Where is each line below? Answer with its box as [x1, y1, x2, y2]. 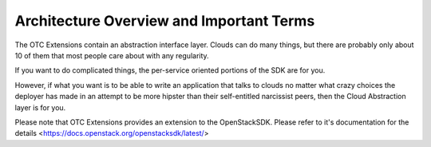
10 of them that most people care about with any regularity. [14, 50, 209, 60]
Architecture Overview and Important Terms [14, 12, 315, 30]
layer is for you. [14, 102, 66, 112]
